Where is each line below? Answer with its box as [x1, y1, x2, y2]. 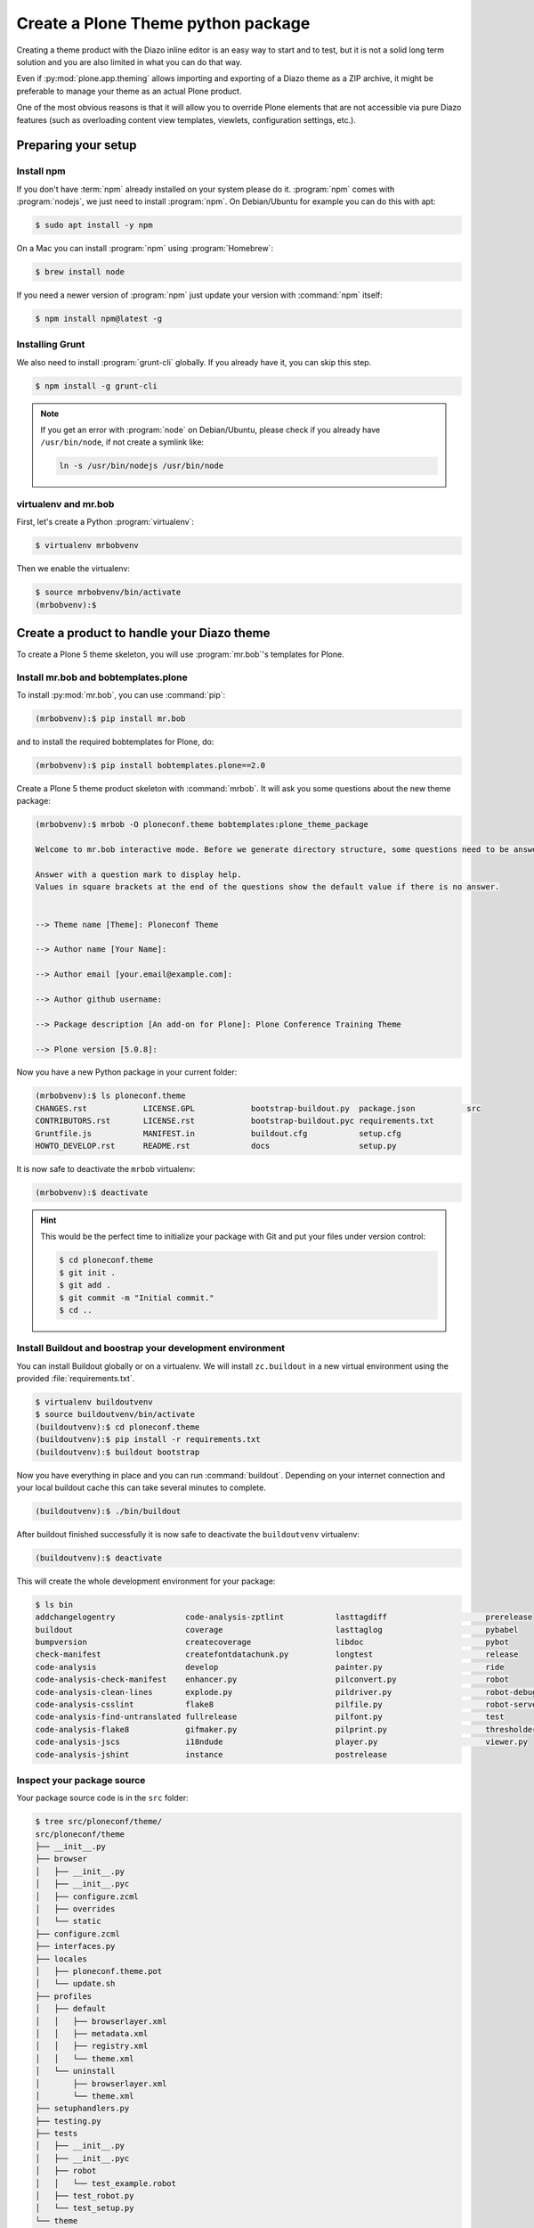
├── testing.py [35, 2116, 101, 2126]
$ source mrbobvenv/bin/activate [35, 587, 182, 597]
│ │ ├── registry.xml [35, 2041, 149, 2052]
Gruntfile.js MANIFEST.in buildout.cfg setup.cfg [35, 1128, 402, 1138]
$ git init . [59, 1267, 116, 1278]
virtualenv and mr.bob [16, 497, 115, 510]
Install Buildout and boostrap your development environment [16, 1342, 286, 1355]
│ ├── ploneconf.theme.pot [35, 1966, 163, 1976]
